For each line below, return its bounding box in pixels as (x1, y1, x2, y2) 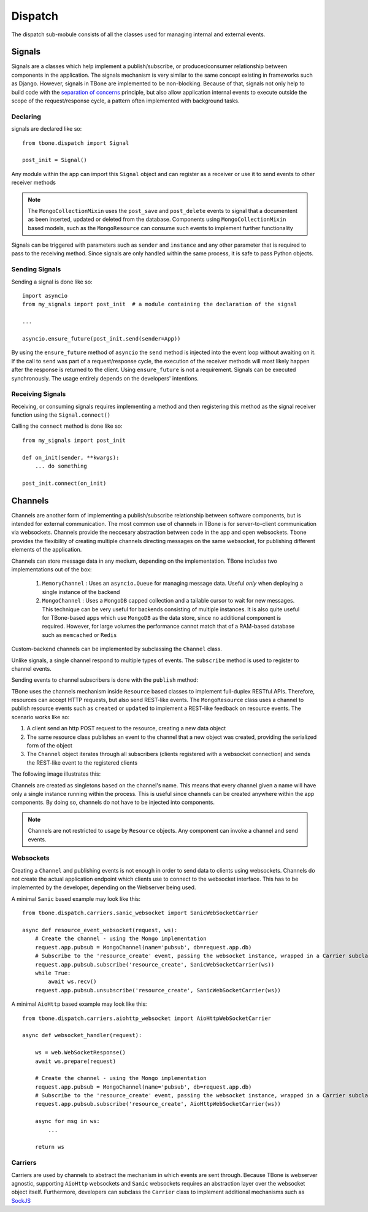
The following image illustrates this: (11, 770, 101, 778)
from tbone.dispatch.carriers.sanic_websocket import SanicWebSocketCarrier (22, 909, 259, 917)
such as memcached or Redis (42, 631, 117, 638)
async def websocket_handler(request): (22, 1032, 142, 1039)
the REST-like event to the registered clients (26, 758, 138, 766)
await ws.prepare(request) (34, 1057, 117, 1065)
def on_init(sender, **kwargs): (22, 454, 120, 461)
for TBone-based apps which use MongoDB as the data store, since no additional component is (42, 614, 282, 621)
